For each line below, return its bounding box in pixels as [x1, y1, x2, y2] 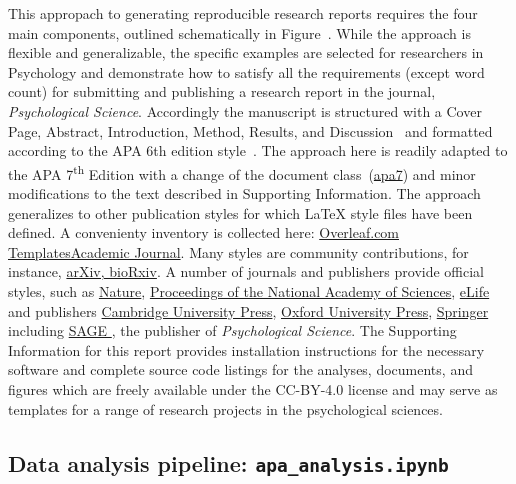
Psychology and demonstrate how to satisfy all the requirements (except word [8, 61, 485, 82]
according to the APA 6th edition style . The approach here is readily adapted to [8, 140, 508, 161]
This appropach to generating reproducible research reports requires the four [8, 3, 478, 23]
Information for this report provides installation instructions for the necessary [8, 339, 485, 360]
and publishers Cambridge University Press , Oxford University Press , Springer [8, 300, 489, 321]
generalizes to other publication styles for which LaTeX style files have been [8, 202, 473, 223]
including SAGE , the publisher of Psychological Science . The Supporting [8, 320, 457, 341]
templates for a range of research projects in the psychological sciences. [8, 398, 443, 419]
